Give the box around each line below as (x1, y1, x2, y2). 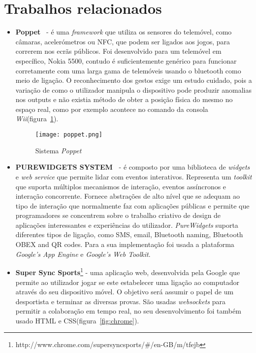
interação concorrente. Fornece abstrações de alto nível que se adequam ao (15, 191, 240, 201)
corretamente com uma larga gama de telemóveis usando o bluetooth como (15, 65, 241, 75)
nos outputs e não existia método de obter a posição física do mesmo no (15, 94, 233, 105)
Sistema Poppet (35, 145, 82, 155)
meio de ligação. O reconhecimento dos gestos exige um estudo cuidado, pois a (15, 75, 252, 85)
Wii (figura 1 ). (15, 113, 59, 124)
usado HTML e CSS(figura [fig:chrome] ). (15, 315, 139, 325)
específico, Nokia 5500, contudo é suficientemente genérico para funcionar (15, 55, 237, 66)
